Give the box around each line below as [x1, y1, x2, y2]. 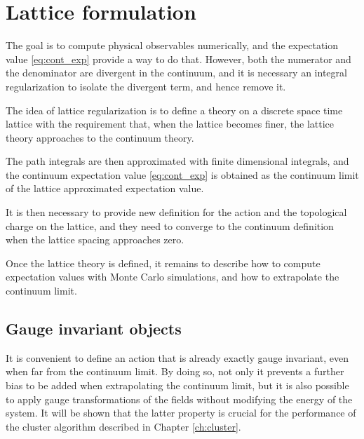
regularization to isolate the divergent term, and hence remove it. [6, 79, 286, 93]
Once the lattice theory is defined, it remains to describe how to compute [6, 255, 321, 270]
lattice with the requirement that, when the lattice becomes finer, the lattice [6, 116, 334, 131]
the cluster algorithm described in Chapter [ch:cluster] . [6, 419, 241, 433]
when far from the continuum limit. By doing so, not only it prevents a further [6, 364, 344, 379]
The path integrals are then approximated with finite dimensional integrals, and [6, 154, 349, 168]
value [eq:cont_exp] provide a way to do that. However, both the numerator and [6, 51, 351, 66]
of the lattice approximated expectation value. [6, 181, 204, 196]
